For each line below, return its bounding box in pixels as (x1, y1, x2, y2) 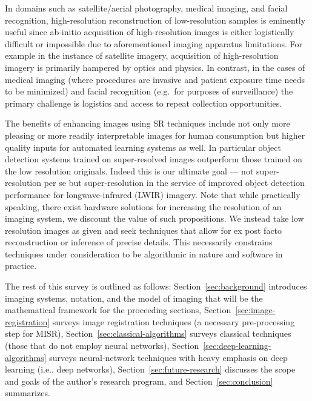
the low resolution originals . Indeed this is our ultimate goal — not (5, 164, 254, 177)
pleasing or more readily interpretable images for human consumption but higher (5, 128, 305, 141)
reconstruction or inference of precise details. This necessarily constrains (5, 236, 273, 248)
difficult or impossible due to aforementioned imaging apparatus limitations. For (5, 37, 303, 50)
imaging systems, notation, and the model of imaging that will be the (5, 291, 263, 304)
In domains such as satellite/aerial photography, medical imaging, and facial (5, 2, 288, 14)
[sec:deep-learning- (203, 339, 271, 352)
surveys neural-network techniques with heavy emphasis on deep (49, 351, 288, 363)
